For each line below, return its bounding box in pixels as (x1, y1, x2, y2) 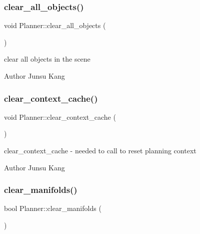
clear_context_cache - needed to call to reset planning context (4, 145, 196, 155)
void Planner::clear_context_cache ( (4, 111, 116, 122)
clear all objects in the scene (4, 54, 90, 64)
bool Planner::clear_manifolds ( (4, 203, 101, 213)
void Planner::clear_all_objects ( (4, 20, 106, 31)
